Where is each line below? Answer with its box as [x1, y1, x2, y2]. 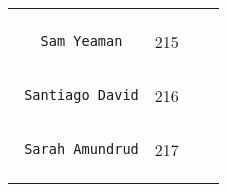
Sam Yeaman [40, 33, 123, 49]
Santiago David [24, 87, 139, 103]
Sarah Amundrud [24, 141, 139, 157]
